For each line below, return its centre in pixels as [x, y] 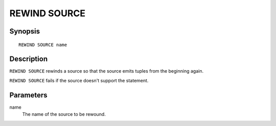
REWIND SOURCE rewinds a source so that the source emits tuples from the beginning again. [107, 71]
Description [29, 59]
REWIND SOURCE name [43, 45]
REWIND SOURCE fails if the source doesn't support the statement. [79, 80]
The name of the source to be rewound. [64, 114]
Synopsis [25, 31]
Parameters [28, 95]
